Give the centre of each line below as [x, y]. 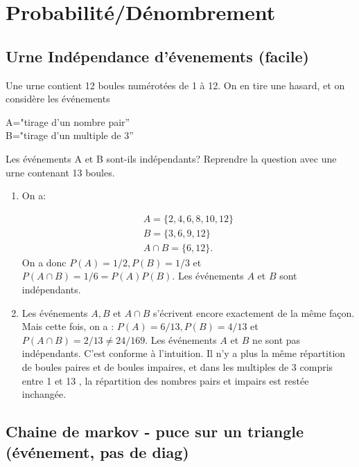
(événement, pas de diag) [97, 451]
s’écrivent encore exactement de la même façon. [254, 312]
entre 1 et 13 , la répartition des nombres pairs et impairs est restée [165, 380]
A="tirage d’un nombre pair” [68, 121]
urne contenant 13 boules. [60, 172]
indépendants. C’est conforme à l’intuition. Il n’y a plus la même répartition [184, 353]
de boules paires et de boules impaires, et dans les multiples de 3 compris [177, 366]
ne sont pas [277, 339]
